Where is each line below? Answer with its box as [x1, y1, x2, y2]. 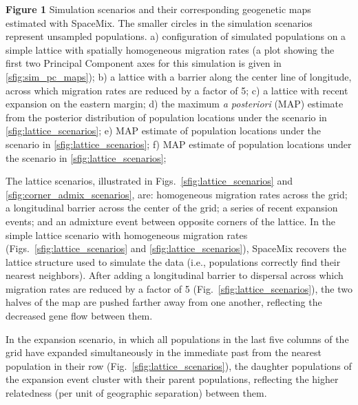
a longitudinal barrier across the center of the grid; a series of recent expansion [6, 200, 338, 215]
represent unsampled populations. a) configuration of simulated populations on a [6, 29, 346, 43]
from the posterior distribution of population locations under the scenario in [6, 110, 327, 124]
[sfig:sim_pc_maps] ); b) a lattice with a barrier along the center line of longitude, [6, 69, 352, 83]
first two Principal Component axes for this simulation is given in [6, 56, 282, 70]
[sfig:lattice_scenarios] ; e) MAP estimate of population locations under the [6, 123, 322, 138]
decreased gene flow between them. [6, 309, 153, 323]
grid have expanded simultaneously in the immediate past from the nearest [6, 345, 322, 360]
